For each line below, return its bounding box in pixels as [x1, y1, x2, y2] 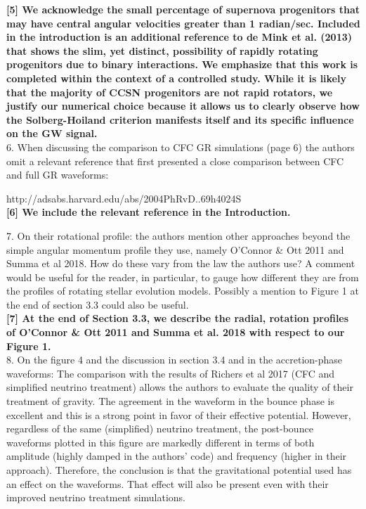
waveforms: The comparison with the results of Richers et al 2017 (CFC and [6, 366, 335, 380]
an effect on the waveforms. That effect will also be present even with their [6, 476, 329, 491]
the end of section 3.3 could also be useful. [6, 297, 189, 311]
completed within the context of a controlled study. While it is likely [6, 70, 346, 85]
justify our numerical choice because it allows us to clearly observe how [6, 98, 360, 113]
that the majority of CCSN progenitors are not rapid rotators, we [6, 84, 333, 99]
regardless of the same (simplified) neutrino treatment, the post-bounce [6, 421, 313, 436]
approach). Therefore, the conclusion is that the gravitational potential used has [6, 463, 352, 477]
